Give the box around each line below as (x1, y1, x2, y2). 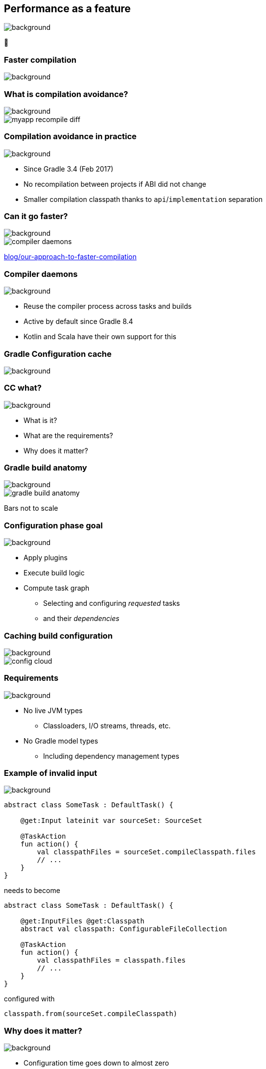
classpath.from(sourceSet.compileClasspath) (4, 1010, 178, 1018)
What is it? (24, 416, 57, 424)
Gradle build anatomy (4, 463, 87, 473)
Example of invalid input (4, 768, 97, 778)
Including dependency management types (43, 751, 179, 760)
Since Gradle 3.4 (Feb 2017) (24, 164, 114, 173)
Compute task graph (24, 584, 90, 593)
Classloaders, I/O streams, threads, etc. (43, 721, 171, 730)
